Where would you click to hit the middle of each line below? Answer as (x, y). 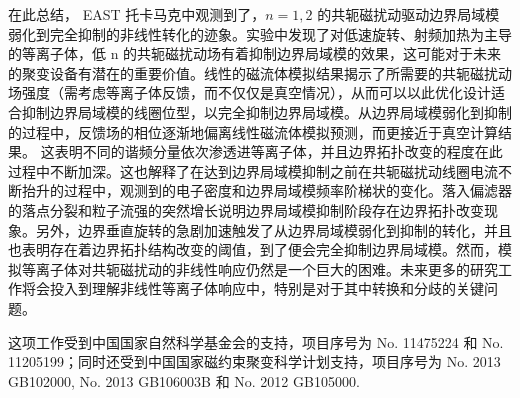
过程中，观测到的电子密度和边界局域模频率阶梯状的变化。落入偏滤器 (287, 190)
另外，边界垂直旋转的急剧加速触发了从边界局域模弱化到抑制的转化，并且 (273, 229)
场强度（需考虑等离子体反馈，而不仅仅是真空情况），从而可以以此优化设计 (249, 92)
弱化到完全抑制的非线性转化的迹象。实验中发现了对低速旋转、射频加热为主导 (260, 33)
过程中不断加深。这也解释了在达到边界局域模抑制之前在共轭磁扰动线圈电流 (253, 170)
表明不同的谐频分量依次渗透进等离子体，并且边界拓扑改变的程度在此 (278, 151)
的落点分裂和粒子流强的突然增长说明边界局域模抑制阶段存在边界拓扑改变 (246, 209)
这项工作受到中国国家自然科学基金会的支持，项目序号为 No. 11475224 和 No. (256, 341)
